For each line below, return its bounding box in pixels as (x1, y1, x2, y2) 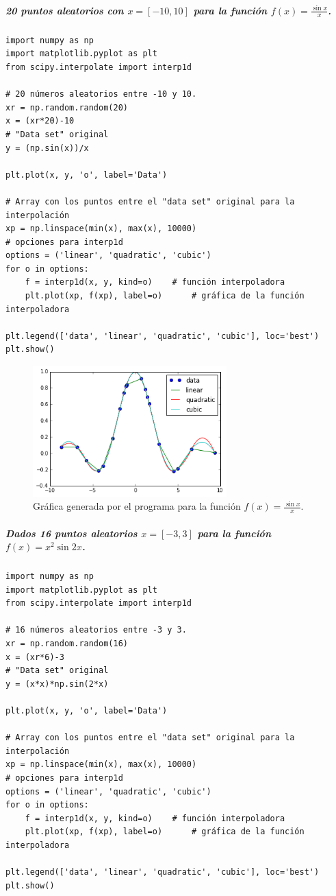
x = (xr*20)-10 (5, 116, 75, 126)
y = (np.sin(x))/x (5, 143, 89, 153)
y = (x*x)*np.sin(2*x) (5, 679, 109, 689)
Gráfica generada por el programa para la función (33, 499, 241, 513)
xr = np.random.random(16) (5, 639, 128, 649)
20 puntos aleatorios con (5, 3, 124, 17)
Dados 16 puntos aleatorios (5, 526, 138, 540)
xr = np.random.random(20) (5, 102, 128, 113)
